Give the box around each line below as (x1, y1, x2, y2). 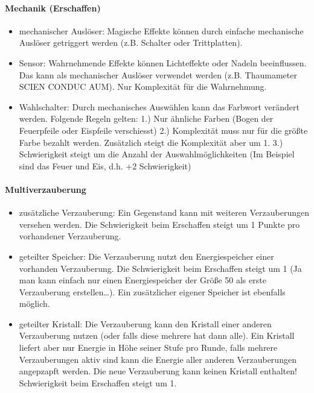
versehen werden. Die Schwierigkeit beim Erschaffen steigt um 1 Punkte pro (19, 218, 300, 230)
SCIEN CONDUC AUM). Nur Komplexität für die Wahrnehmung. (19, 80, 267, 93)
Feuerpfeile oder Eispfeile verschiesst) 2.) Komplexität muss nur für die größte (19, 124, 308, 136)
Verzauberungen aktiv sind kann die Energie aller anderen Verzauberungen (19, 353, 296, 365)
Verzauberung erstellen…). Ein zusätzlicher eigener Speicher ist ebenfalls (19, 285, 286, 298)
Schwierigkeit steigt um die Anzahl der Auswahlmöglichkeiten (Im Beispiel (19, 148, 295, 160)
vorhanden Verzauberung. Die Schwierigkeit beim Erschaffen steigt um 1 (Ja (19, 262, 302, 274)
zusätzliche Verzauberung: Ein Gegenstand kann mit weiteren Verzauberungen (19, 206, 309, 219)
